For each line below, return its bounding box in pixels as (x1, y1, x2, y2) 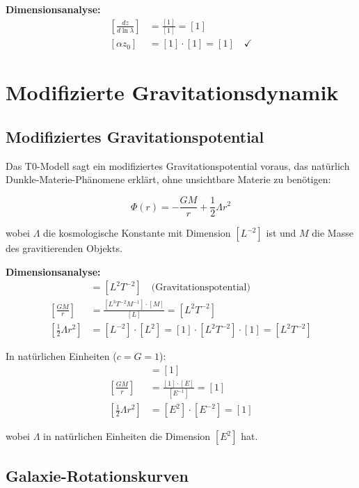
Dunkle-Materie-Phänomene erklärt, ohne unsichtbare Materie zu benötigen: (6, 172, 331, 187)
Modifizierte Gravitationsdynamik (6, 78, 339, 107)
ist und (266, 226, 296, 240)
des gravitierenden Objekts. (6, 241, 122, 255)
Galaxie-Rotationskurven (6, 464, 189, 486)
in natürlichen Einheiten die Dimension (43, 429, 211, 443)
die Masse (312, 226, 353, 240)
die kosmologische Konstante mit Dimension (43, 226, 231, 240)
